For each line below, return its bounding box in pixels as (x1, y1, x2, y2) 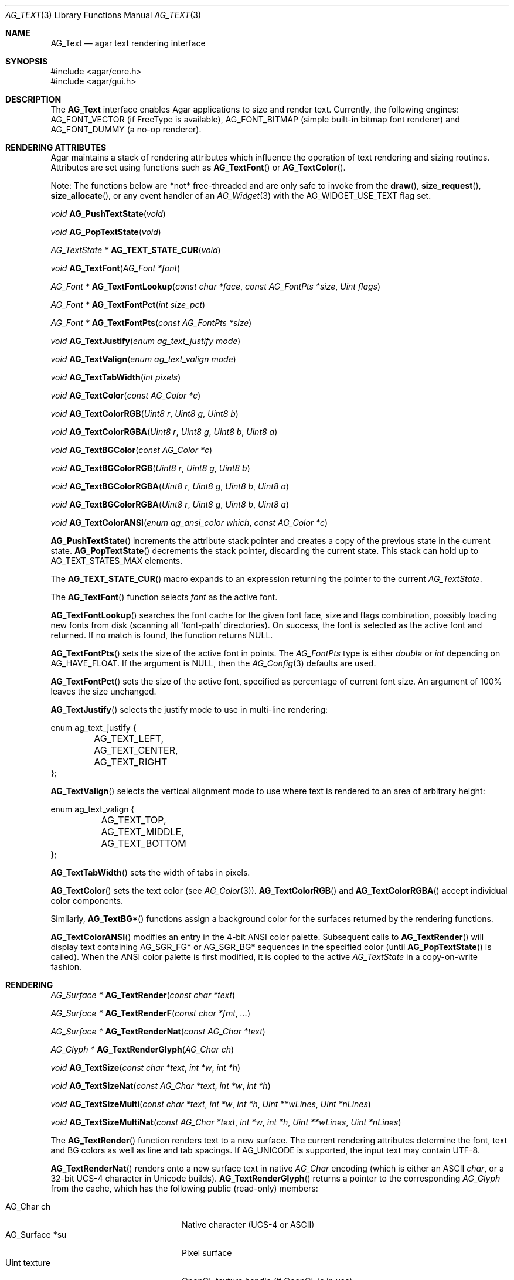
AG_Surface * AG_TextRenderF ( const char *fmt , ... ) (50, 1008, 251, 1018)
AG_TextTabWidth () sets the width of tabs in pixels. (50, 867, 250, 877)
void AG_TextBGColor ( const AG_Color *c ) (50, 445, 213, 455)
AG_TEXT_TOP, (101, 814, 166, 826)
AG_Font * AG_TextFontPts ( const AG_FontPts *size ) (50, 318, 252, 328)
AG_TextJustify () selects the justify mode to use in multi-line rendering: (50, 704, 328, 714)
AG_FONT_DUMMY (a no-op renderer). (50, 124, 202, 134)
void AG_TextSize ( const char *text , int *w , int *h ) (50, 1063, 241, 1073)
